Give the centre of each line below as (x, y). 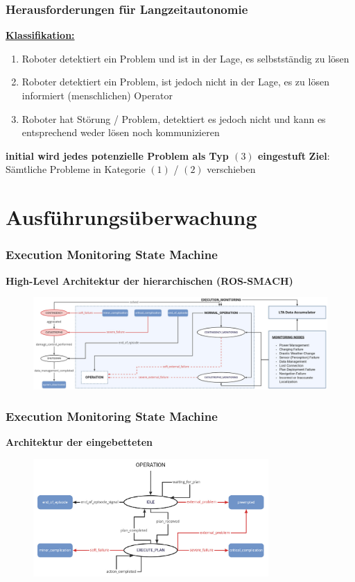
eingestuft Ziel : (294, 155)
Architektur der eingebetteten (79, 442)
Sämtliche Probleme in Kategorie (76, 169)
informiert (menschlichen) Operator (97, 95)
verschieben (231, 169)
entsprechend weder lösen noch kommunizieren (121, 132)
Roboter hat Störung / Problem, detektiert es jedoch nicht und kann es (174, 118)
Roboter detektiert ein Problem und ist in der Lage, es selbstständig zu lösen (185, 58)
